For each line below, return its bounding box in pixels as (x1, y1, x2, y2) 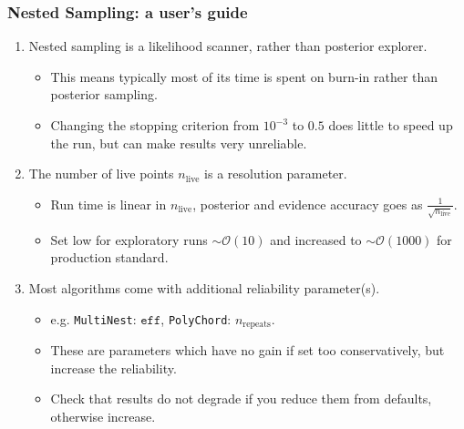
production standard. (50, 248, 169, 267)
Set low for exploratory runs (50, 230, 208, 249)
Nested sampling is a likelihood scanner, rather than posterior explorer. (28, 36, 428, 56)
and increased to (270, 230, 362, 249)
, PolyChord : (160, 309, 232, 328)
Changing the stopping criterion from (50, 116, 260, 134)
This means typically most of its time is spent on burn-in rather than (50, 66, 438, 86)
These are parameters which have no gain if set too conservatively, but (50, 340, 445, 359)
